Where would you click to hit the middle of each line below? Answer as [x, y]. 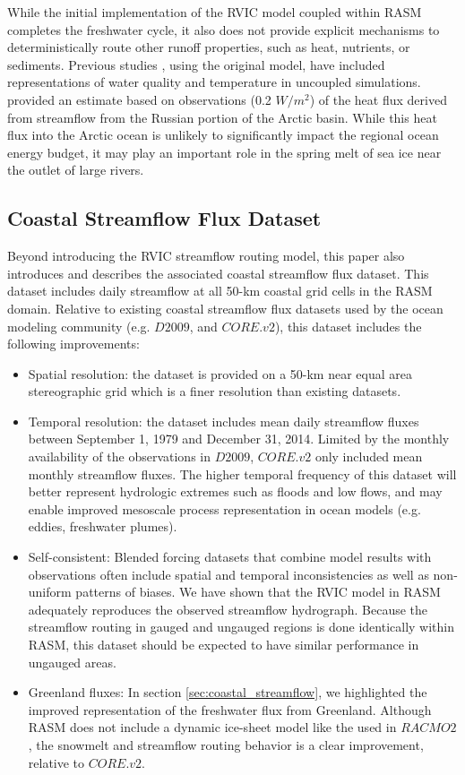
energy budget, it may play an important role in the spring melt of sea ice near [224, 152]
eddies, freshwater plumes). [103, 526]
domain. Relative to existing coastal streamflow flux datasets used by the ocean [225, 308]
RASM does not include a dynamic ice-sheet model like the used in [212, 727]
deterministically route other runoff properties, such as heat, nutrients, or [209, 47]
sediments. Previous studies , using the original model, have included [196, 64]
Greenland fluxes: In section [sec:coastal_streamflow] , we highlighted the [228, 692]
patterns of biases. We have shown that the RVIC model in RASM [258, 592]
